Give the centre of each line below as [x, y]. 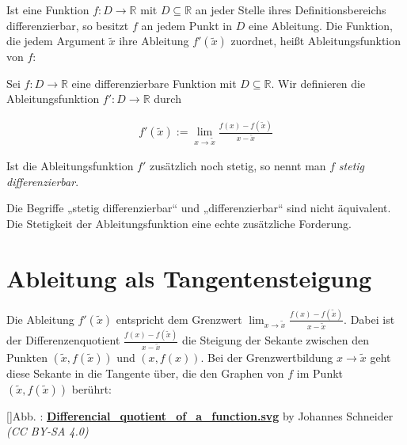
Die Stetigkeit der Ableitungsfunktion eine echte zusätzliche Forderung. [179, 223]
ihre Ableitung [154, 41]
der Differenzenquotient [63, 340]
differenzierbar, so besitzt [68, 25]
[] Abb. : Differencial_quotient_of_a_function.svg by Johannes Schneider [200, 415]
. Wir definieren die [318, 83]
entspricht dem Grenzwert [179, 319]
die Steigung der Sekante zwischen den [276, 340]
